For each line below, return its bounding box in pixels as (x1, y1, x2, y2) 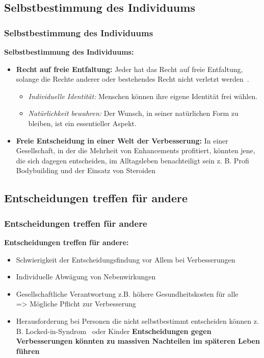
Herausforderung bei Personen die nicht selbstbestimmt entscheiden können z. (16, 315, 259, 326)
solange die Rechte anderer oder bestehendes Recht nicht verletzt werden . (16, 74, 249, 84)
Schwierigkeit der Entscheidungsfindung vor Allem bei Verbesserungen (16, 254, 235, 265)
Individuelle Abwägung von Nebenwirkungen (16, 271, 156, 282)
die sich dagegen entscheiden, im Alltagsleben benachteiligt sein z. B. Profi (16, 155, 249, 165)
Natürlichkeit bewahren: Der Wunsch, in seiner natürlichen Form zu (28, 108, 239, 118)
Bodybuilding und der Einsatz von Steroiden (16, 165, 156, 176)
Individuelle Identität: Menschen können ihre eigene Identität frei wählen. (28, 90, 258, 101)
